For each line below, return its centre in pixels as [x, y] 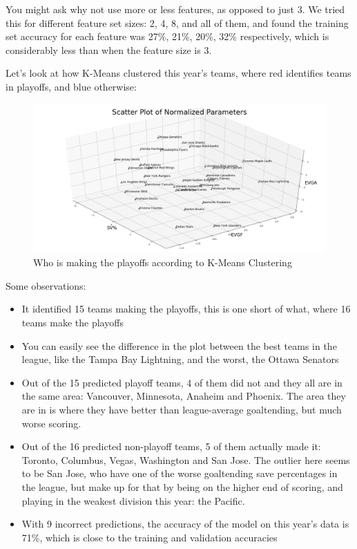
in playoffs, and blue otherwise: [71, 86]
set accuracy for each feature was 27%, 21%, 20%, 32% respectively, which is [167, 36]
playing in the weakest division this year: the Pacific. [133, 500]
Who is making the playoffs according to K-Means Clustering [163, 262]
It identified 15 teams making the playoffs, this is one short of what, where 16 [186, 309]
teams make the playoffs [73, 323]
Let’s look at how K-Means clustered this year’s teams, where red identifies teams [178, 73]
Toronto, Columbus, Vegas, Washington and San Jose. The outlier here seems [186, 459]
